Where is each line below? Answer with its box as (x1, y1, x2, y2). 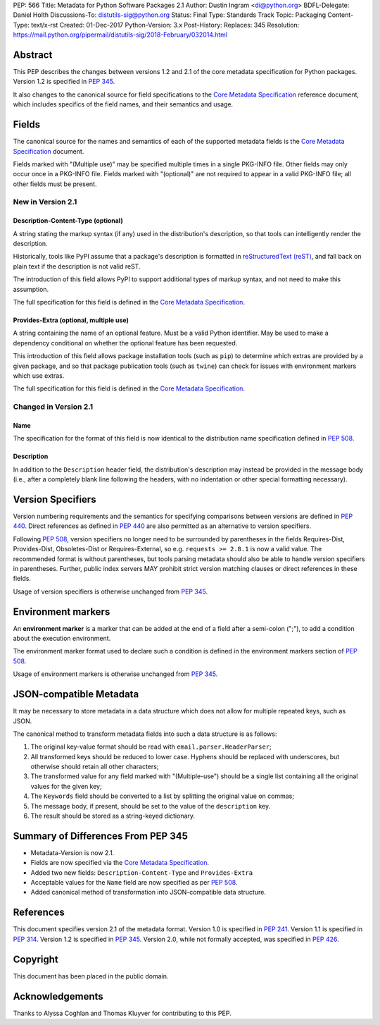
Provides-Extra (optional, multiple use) (13, 316, 129, 324)
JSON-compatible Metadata (13, 688, 139, 701)
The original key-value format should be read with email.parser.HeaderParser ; (30, 742, 272, 751)
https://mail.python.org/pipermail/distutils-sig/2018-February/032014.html (13, 30, 228, 39)
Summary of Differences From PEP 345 (13, 830, 188, 842)
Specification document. (13, 147, 84, 155)
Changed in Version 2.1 (13, 402, 94, 412)
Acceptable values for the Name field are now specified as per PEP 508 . (30, 878, 238, 887)
